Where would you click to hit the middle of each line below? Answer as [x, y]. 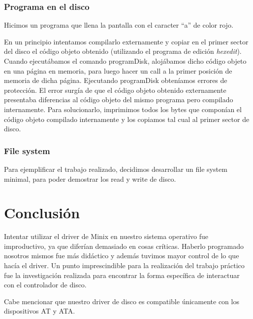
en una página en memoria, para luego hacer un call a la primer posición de [118, 70]
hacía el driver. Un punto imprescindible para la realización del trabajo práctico [124, 265]
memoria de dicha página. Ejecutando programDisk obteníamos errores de [116, 80]
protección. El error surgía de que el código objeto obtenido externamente [115, 90]
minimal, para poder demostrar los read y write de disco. [90, 179]
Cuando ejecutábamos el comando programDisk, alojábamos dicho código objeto [125, 61]
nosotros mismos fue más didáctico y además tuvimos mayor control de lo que [122, 256]
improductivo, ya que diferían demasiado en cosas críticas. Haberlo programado [124, 246]
